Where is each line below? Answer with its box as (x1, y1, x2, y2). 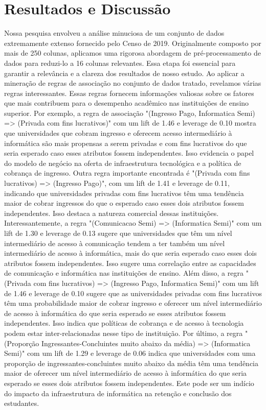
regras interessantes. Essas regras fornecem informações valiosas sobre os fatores (4, 87, 254, 98)
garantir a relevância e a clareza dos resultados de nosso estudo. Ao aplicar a (4, 67, 245, 78)
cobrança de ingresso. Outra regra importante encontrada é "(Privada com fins (4, 167, 250, 178)
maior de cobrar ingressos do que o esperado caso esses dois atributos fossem (4, 198, 244, 208)
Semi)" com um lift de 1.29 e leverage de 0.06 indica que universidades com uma (4, 348, 256, 358)
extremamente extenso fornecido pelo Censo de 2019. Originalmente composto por (4, 37, 261, 48)
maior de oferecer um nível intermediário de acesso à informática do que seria (4, 368, 247, 378)
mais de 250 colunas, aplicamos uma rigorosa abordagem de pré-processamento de (4, 47, 261, 58)
